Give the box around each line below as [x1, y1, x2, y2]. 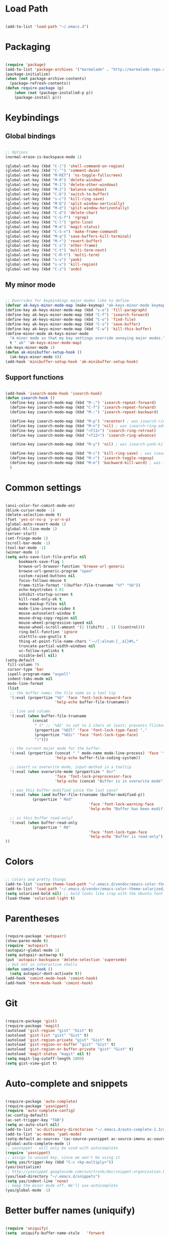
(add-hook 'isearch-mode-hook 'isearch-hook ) [5, 391, 102, 396]
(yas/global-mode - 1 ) [5, 1188, 51, 1193]
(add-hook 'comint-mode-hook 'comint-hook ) [5, 976, 98, 981]
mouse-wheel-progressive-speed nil [18, 620, 94, 625]
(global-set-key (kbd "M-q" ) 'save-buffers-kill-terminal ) [5, 234, 132, 239]
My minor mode [5, 281, 56, 289]
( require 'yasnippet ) [5, 1150, 51, 1155]
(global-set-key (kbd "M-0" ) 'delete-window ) [5, 177, 102, 183]
